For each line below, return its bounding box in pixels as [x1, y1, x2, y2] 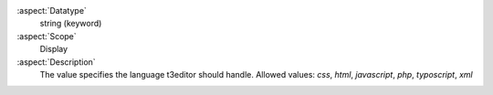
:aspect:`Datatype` [16, 5, 87, 16]
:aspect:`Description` [16, 56, 96, 68]
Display [39, 44, 68, 55]
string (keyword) [39, 18, 102, 29]
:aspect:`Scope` [16, 30, 77, 41]
